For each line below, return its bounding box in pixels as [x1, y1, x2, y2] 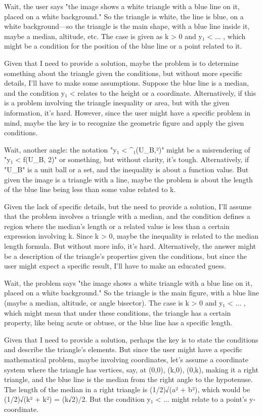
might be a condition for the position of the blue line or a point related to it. [4, 41, 242, 51]
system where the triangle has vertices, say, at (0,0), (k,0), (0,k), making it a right [4, 364, 258, 374]
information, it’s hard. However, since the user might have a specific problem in [4, 107, 250, 118]
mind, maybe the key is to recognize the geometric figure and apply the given [4, 117, 244, 128]
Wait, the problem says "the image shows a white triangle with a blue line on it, [4, 277, 252, 288]
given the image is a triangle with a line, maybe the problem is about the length [4, 174, 253, 184]
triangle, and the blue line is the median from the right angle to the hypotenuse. [4, 374, 253, 385]
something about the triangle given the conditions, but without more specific [4, 67, 242, 78]
